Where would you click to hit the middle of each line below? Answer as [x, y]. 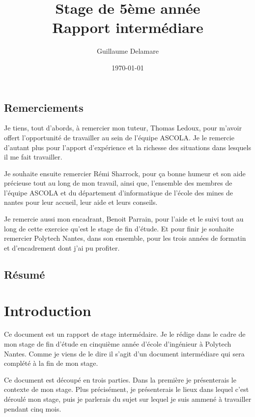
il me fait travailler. [33, 157]
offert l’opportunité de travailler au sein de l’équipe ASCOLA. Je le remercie [119, 137]
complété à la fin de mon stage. [51, 363]
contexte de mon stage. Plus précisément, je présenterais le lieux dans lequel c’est [127, 389]
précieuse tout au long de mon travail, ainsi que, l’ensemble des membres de [118, 183]
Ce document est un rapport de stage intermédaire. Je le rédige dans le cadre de [125, 334]
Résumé [25, 274]
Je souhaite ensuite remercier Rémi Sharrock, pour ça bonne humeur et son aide [125, 173]
